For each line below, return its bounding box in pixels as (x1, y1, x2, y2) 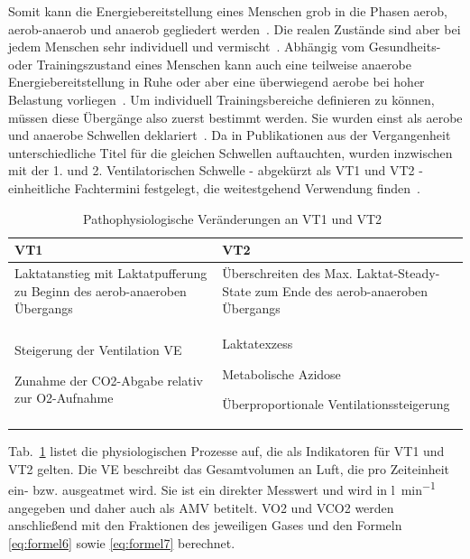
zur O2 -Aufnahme (14, 388, 114, 407)
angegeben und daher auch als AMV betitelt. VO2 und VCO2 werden (8, 498, 394, 517)
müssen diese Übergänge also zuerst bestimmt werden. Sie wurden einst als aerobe (8, 107, 463, 126)
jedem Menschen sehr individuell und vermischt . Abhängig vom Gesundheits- (8, 37, 441, 56)
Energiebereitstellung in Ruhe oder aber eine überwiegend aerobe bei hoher (8, 72, 425, 91)
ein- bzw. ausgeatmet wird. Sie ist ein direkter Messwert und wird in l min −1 (8, 478, 436, 499)
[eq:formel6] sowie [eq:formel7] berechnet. (8, 533, 235, 552)
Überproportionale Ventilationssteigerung (222, 395, 450, 414)
